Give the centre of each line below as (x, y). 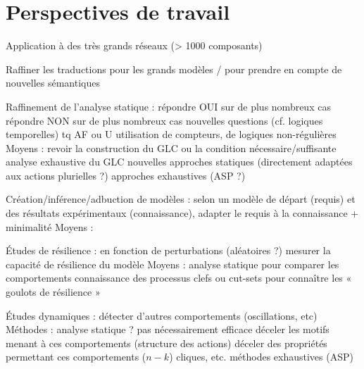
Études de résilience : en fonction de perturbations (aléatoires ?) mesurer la (168, 250)
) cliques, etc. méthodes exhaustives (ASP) (261, 357)
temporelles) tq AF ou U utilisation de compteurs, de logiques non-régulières (171, 134)
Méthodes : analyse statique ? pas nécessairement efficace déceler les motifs (168, 329)
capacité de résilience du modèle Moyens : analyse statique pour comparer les (172, 264)
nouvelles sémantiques (53, 83)
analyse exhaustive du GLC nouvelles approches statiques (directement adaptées (179, 162)
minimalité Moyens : (50, 226)
